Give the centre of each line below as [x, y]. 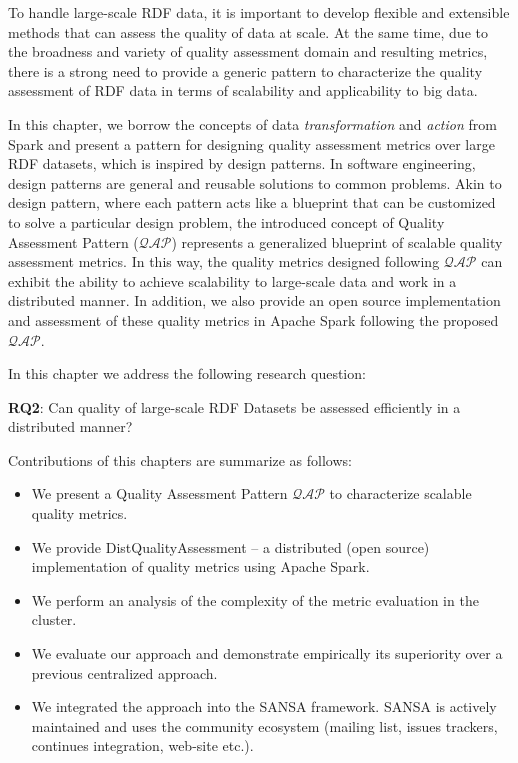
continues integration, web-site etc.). [142, 745]
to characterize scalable [400, 493]
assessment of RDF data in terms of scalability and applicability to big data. [243, 90]
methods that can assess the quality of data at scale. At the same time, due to [248, 31]
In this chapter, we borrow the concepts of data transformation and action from [252, 123]
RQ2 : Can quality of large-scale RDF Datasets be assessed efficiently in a [234, 406]
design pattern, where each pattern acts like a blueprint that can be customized [252, 202]
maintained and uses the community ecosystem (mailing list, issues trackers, [264, 725]
